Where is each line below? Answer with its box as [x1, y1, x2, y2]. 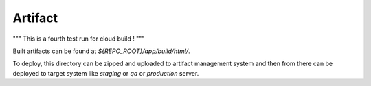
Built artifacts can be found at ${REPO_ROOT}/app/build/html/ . [12, 47, 190, 55]
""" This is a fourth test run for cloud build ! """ [12, 34, 145, 43]
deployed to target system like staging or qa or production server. [12, 69, 199, 77]
